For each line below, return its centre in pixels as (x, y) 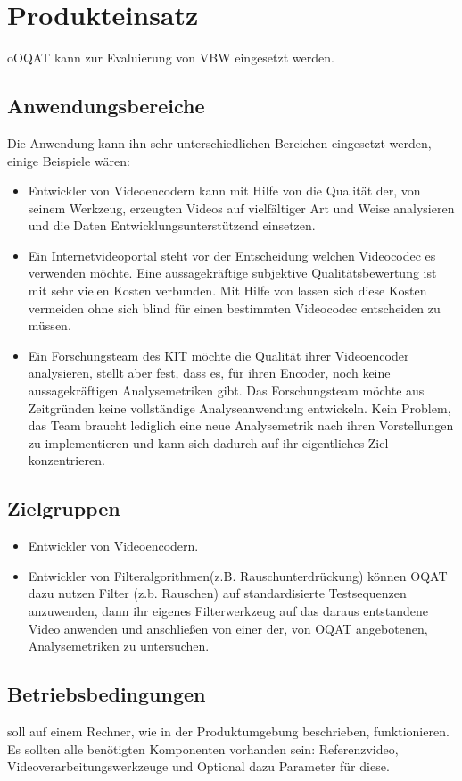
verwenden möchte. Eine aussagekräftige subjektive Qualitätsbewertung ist (232, 273)
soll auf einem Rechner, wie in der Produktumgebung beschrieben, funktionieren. (228, 731)
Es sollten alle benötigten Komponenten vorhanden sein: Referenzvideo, (203, 748)
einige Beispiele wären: (69, 160)
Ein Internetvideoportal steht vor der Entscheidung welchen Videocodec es (232, 255)
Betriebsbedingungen (107, 694)
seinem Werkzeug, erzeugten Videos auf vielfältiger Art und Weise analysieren (241, 208)
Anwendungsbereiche (106, 106)
